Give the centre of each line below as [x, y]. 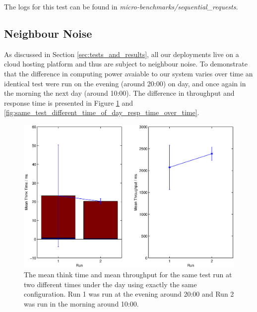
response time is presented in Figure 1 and [68, 102]
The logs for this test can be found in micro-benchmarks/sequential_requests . [121, 6]
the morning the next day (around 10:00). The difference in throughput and [119, 93]
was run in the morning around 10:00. [81, 303]
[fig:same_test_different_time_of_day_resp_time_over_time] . [102, 112]
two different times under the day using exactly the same [110, 284]
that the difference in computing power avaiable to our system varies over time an [128, 73]
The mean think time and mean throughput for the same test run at [128, 275]
